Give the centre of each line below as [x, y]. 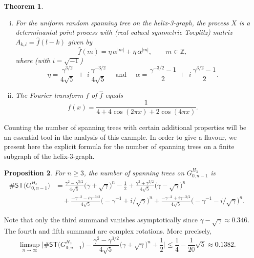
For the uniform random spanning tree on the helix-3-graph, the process [122, 22]
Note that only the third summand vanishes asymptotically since [101, 220]
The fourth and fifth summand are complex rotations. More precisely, [108, 230]
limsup [30, 245]
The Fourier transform [49, 95]
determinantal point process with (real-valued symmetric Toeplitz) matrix [124, 32]
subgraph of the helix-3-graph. [49, 156]
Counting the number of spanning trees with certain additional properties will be [125, 127]
